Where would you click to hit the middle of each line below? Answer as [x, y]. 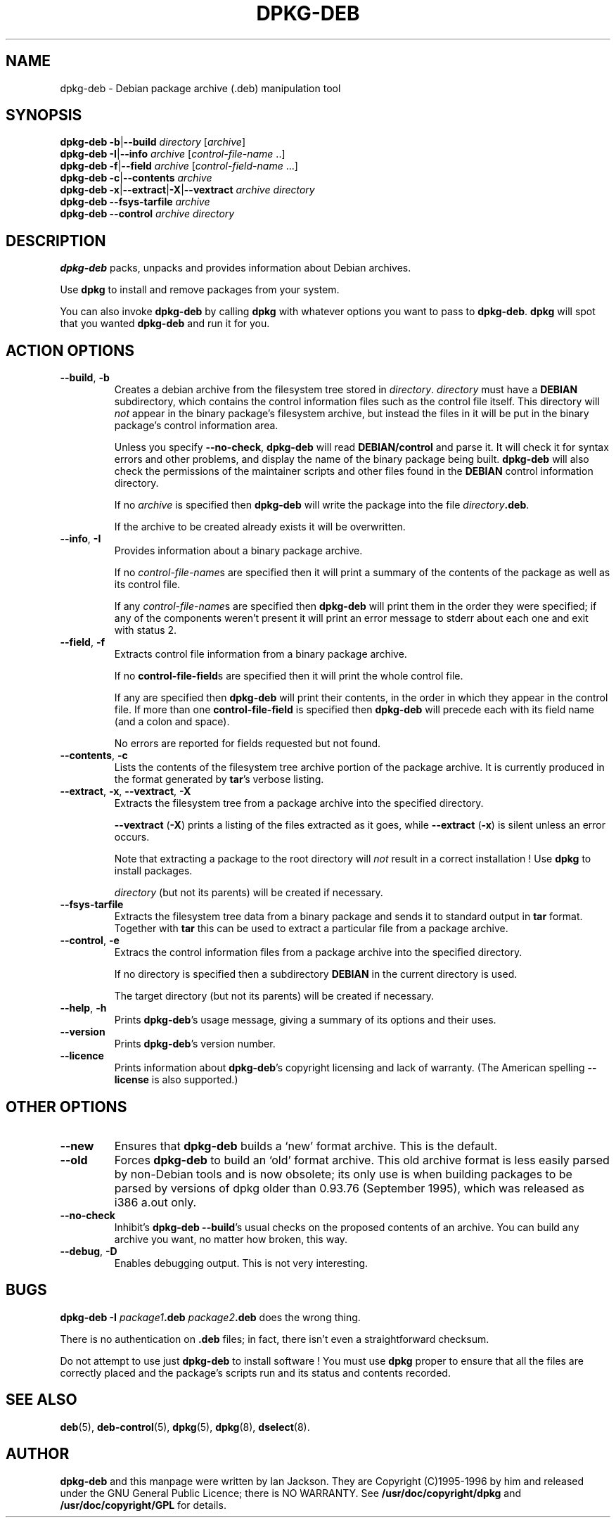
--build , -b [85, 378]
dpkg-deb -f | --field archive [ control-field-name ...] [179, 166]
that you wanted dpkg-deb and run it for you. [165, 324]
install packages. [153, 871]
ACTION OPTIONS [70, 350]
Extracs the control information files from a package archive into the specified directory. [318, 952]
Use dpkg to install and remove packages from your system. [200, 290]
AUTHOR [38, 1454]
